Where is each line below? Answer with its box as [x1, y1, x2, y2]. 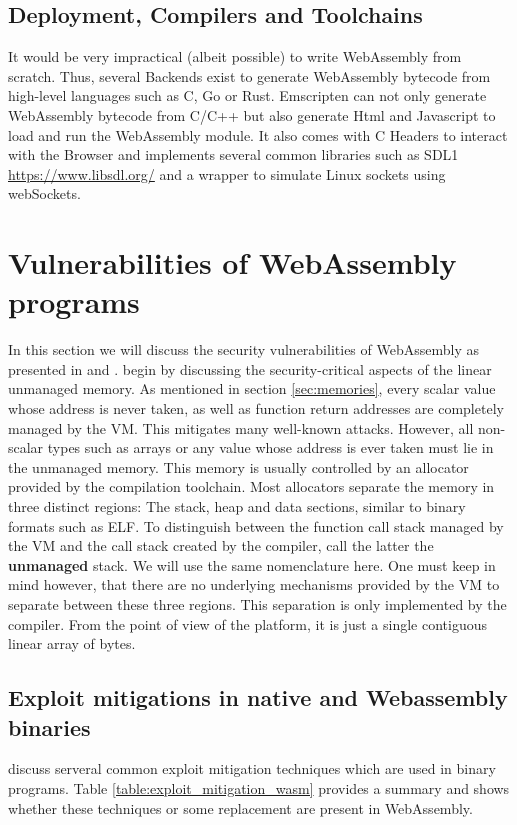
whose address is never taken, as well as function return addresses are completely [8, 398, 504, 419]
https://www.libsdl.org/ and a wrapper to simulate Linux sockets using [8, 163, 446, 184]
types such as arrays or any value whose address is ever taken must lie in [47, 437, 494, 458]
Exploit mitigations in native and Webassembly [8, 682, 508, 713]
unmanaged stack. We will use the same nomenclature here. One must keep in [8, 554, 496, 575]
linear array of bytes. [8, 633, 136, 654]
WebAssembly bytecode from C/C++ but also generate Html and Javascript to [8, 104, 496, 125]
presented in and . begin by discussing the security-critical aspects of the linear [8, 358, 492, 379]
